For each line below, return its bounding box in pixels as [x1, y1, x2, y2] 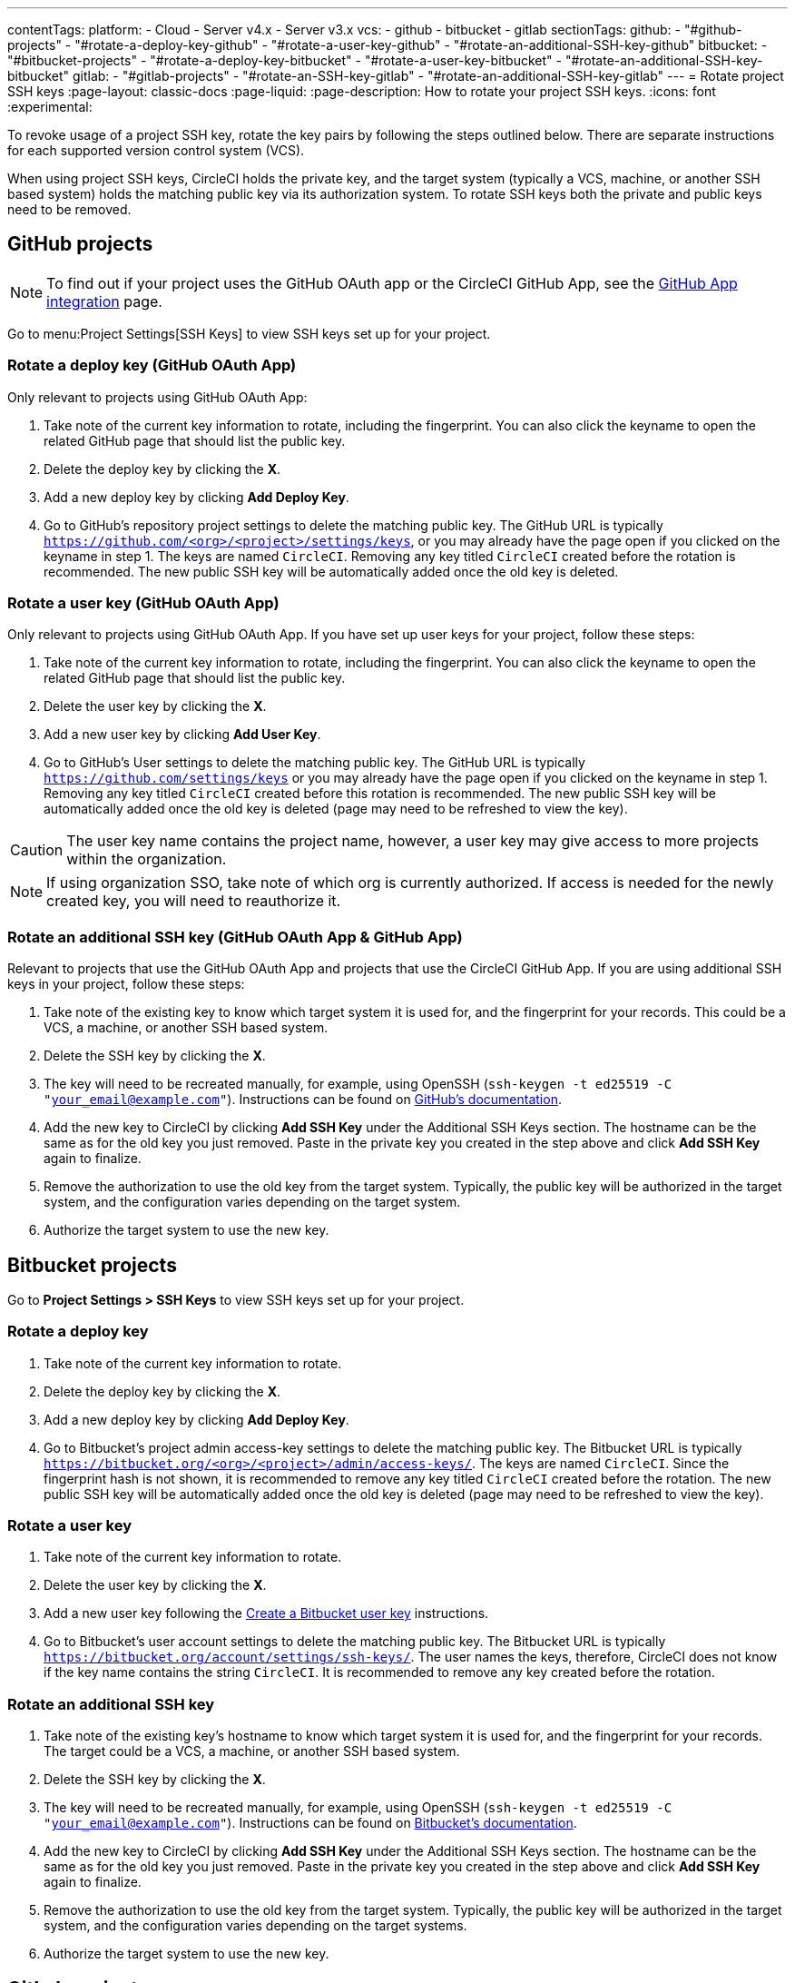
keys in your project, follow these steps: [7, 976, 245, 992]
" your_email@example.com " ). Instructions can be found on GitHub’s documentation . [44, 1091, 562, 1108]
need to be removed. [7, 202, 132, 217]
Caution [10, 841, 64, 860]
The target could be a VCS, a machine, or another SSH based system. [44, 1743, 460, 1760]
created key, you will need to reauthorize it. [46, 892, 341, 911]
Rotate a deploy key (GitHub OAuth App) [7, 356, 297, 375]
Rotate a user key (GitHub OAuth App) [7, 593, 280, 612]
